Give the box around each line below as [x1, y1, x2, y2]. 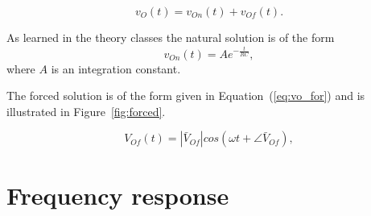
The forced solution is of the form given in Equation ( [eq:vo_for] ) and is [6, 87, 365, 104]
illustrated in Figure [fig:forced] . [6, 102, 166, 119]
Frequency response [6, 178, 229, 211]
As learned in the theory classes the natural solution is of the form [6, 29, 335, 45]
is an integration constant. [51, 60, 181, 77]
